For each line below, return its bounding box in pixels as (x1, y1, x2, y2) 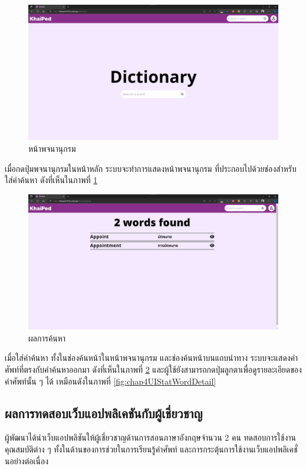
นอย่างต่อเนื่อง (5, 454, 48, 467)
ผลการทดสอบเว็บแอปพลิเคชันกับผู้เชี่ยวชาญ (5, 403, 203, 422)
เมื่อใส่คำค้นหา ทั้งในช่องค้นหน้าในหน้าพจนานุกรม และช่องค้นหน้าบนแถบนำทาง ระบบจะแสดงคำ (5, 351, 298, 364)
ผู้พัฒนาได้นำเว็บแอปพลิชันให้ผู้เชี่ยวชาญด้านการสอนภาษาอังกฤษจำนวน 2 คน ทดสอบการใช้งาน (5, 431, 296, 444)
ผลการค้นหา (28, 331, 66, 344)
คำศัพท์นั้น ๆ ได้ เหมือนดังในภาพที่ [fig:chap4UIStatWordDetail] (5, 374, 216, 387)
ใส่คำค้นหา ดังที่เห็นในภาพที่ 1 (5, 174, 98, 186)
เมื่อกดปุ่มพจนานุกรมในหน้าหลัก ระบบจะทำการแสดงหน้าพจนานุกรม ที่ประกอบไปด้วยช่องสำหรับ (5, 162, 297, 174)
